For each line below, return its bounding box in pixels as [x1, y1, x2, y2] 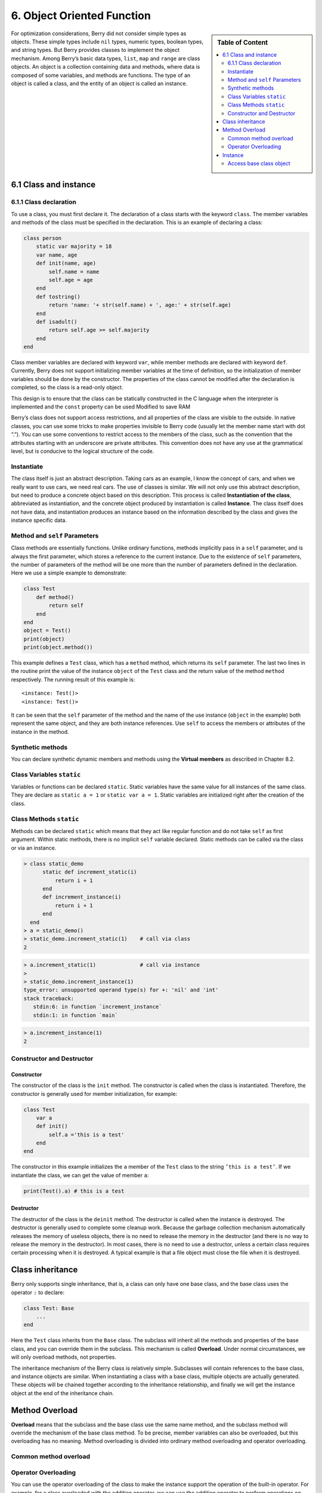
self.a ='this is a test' [48, 1131, 125, 1138]
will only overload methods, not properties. [11, 1353, 116, 1361]
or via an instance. [11, 844, 57, 851]
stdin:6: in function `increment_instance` [33, 1003, 162, 1010]
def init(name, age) [36, 260, 97, 267]
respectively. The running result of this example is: [11, 675, 135, 683]
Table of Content [217, 38, 268, 47]
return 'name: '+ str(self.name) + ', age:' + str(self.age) [48, 302, 231, 309]
